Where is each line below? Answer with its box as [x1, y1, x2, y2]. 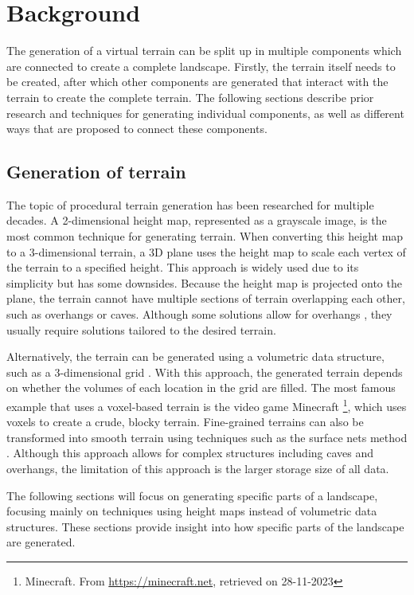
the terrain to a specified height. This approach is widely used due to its [6, 259, 359, 276]
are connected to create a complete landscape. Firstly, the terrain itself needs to [6, 57, 396, 74]
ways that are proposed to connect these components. [6, 120, 268, 137]
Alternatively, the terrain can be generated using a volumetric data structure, [6, 348, 385, 365]
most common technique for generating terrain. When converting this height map [6, 228, 404, 245]
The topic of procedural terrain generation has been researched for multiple [6, 196, 374, 213]
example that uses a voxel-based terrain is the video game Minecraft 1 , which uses [6, 396, 407, 414]
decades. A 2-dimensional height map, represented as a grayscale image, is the [6, 212, 387, 229]
